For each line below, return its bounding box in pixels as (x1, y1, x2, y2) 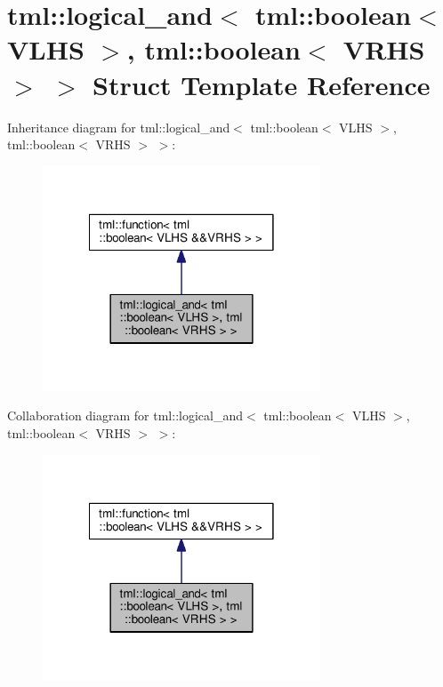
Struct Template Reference (93, 66, 431, 102)
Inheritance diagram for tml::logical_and (7, 117, 230, 136)
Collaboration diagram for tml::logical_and (7, 406, 244, 425)
